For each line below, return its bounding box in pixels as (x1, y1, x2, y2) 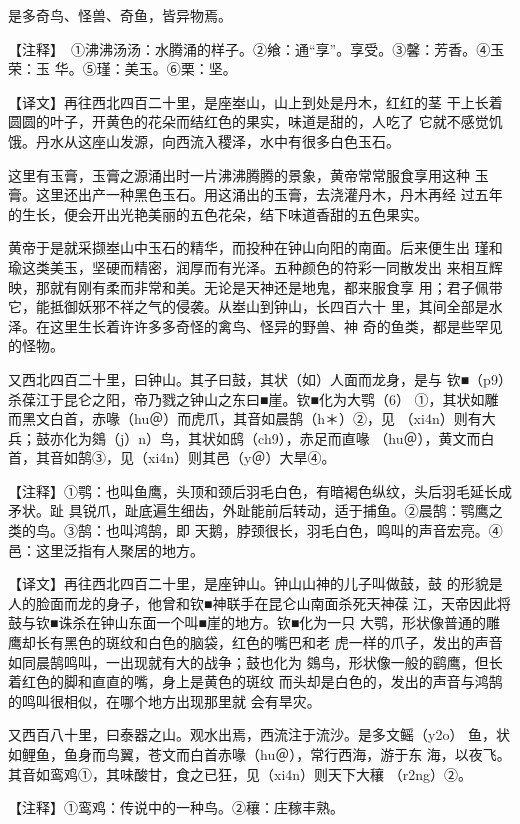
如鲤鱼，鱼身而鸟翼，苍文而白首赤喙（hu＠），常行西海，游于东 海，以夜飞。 (8, 744, 511, 764)
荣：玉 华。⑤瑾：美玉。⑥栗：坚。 (8, 58, 237, 79)
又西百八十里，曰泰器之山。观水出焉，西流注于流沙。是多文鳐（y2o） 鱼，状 (8, 724, 511, 745)
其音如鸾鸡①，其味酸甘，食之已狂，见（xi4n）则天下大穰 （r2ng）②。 (8, 763, 472, 784)
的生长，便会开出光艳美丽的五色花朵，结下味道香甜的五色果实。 (8, 203, 428, 224)
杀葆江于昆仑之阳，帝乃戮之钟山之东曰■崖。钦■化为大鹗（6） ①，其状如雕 (8, 388, 499, 409)
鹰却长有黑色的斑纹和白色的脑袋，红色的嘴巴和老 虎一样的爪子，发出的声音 (8, 632, 503, 653)
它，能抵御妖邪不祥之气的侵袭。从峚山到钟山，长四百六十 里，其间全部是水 (8, 296, 503, 317)
